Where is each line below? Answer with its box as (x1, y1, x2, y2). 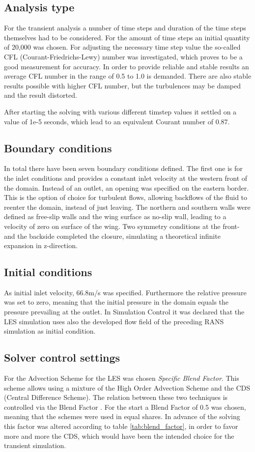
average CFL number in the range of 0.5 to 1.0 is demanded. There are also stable (4, 71, 252, 81)
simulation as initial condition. (4, 326, 96, 336)
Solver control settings (4, 350, 120, 365)
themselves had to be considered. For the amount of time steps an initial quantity (4, 32, 250, 42)
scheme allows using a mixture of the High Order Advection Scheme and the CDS (4, 382, 251, 393)
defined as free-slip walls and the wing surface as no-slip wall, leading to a (4, 211, 227, 222)
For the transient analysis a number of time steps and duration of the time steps (4, 23, 246, 33)
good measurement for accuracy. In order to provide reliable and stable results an (4, 61, 249, 71)
